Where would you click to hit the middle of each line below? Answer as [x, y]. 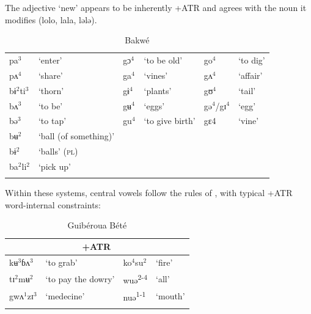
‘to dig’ [252, 60]
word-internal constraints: [53, 204]
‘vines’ [156, 75]
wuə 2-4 [135, 279]
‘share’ [50, 75]
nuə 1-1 [134, 296]
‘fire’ [164, 262]
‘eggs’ [154, 105]
